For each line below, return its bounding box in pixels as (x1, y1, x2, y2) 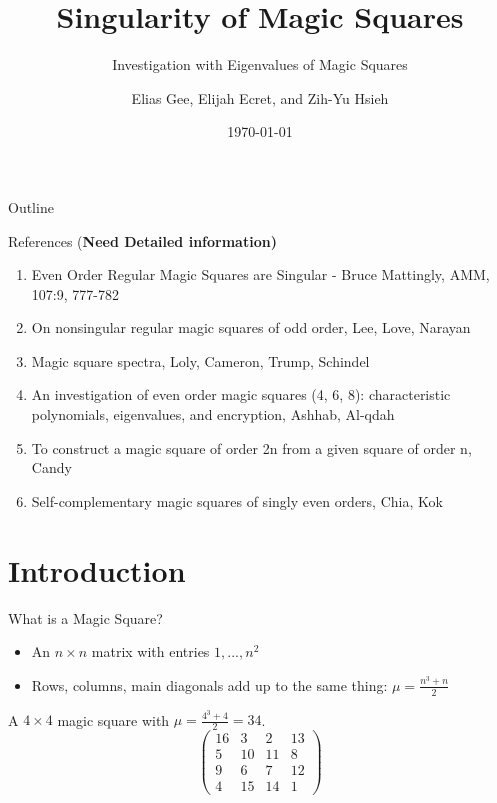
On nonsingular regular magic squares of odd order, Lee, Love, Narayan (31, 317, 471, 338)
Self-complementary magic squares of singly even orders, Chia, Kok (31, 490, 443, 511)
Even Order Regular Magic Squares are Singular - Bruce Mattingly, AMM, (31, 264, 490, 285)
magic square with (57, 709, 170, 730)
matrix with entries (91, 641, 210, 662)
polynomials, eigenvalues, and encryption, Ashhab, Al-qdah (31, 404, 395, 425)
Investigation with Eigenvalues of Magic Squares (112, 54, 408, 75)
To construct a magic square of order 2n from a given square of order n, (31, 437, 472, 458)
